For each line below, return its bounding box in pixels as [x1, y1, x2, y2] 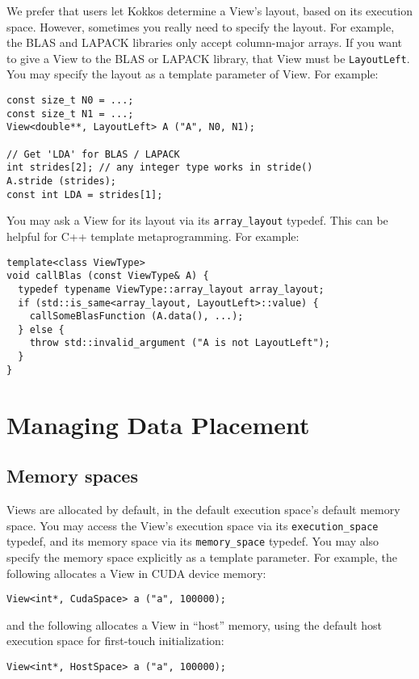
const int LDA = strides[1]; [6, 188, 163, 200]
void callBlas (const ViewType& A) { [6, 270, 209, 282]
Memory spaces [6, 463, 138, 488]
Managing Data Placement [6, 407, 310, 441]
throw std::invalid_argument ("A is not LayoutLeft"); [29, 337, 330, 349]
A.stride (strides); [6, 175, 117, 187]
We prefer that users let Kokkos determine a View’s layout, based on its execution [6, 2, 413, 19]
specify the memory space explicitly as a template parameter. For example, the [6, 548, 397, 565]
